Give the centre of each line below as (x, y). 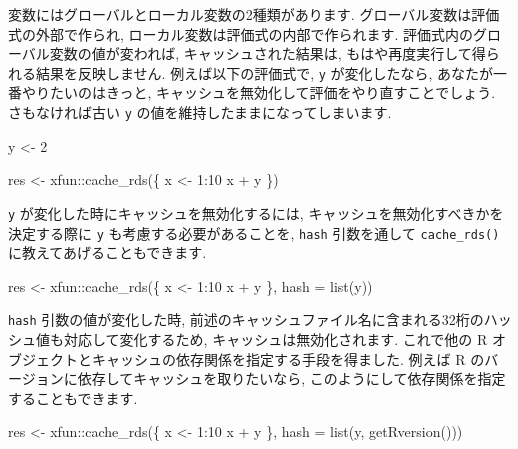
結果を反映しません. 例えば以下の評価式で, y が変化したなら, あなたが (264, 72)
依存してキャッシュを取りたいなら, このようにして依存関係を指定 (291, 378)
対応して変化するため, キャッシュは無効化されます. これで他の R (275, 339)
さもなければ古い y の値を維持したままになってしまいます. (200, 112)
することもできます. (73, 397)
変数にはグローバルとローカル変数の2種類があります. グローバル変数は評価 (254, 14)
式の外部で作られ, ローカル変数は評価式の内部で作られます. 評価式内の (241, 33)
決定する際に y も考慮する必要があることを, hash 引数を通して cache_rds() (254, 232)
